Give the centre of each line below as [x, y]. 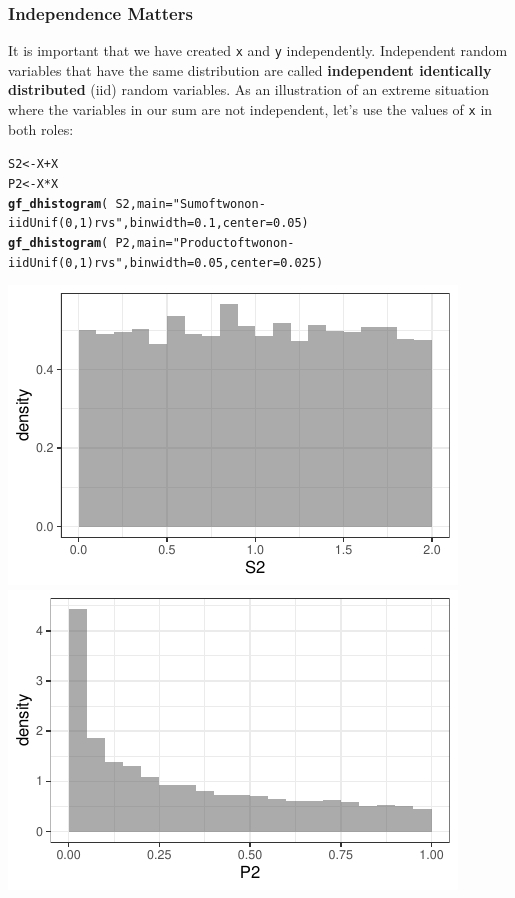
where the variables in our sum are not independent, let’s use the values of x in [250, 109]
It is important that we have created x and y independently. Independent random [258, 50]
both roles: [41, 128]
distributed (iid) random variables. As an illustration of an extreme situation [248, 89]
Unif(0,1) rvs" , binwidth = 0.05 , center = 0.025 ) [176, 262]
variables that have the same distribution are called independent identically [250, 69]
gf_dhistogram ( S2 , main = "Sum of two [123, 203]
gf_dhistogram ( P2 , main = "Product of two [137, 242]
